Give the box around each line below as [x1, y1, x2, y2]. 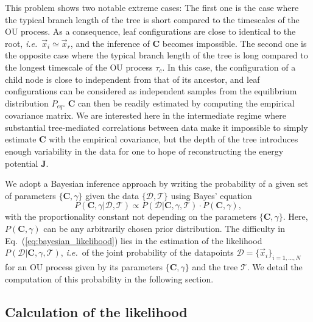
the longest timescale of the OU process [5, 60, 153, 73]
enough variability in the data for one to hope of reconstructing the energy [5, 144, 284, 157]
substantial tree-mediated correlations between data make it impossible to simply [5, 121, 308, 133]
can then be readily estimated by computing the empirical [77, 96, 295, 109]
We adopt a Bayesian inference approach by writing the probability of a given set [5, 177, 308, 190]
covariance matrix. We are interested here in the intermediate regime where [5, 109, 286, 122]
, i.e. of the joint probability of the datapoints [60, 246, 234, 259]
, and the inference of [70, 37, 150, 49]
